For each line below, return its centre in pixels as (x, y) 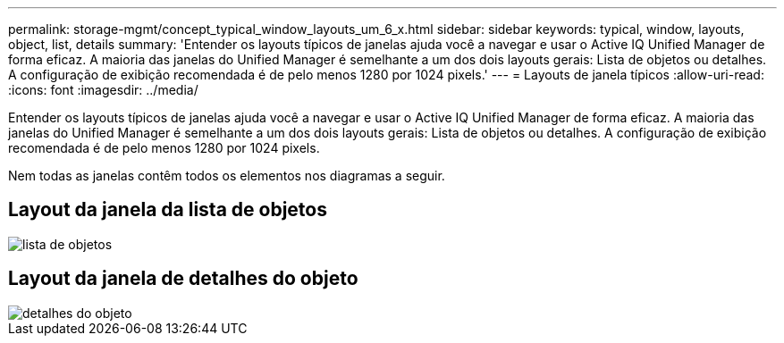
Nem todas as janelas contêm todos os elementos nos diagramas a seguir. (227, 176)
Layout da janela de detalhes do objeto (183, 279)
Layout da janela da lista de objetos (168, 210)
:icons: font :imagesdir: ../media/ (103, 90)
